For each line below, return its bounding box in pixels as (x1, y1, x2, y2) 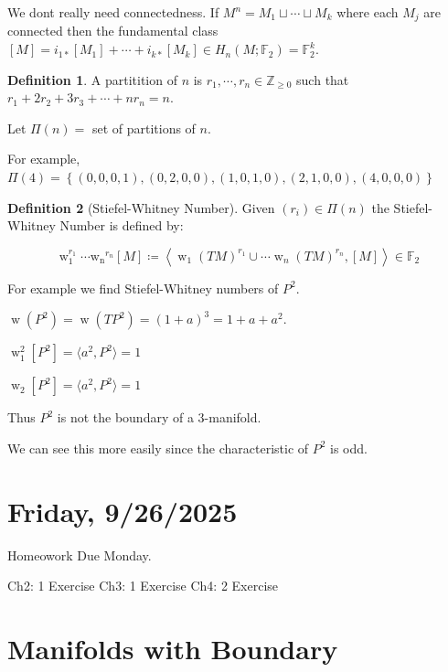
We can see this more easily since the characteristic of (7, 438, 309, 457)
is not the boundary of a (57, 408, 194, 427)
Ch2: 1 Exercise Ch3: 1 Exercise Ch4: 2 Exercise (7, 576, 279, 595)
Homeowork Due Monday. (7, 545, 152, 564)
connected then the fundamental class (7, 21, 219, 40)
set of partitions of (91, 118, 196, 137)
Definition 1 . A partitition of (7, 69, 177, 89)
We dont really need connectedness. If (7, 3, 219, 21)
